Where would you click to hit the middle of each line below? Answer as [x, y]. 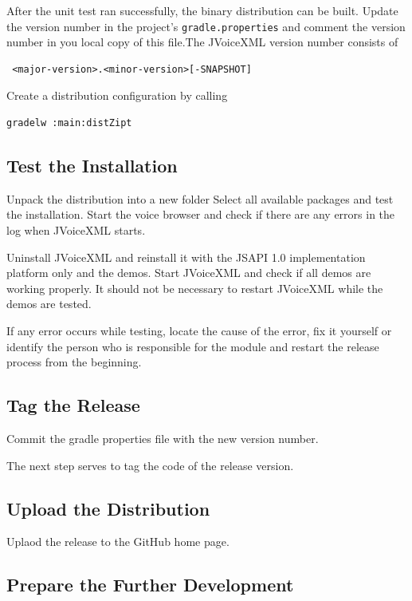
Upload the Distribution [108, 508]
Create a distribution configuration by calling [117, 95]
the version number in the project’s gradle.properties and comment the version [206, 26]
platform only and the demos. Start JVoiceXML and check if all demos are [189, 273]
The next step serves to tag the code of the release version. [150, 465]
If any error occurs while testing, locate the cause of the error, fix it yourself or [199, 330]
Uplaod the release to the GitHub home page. [118, 542]
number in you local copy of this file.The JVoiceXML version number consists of [202, 42]
